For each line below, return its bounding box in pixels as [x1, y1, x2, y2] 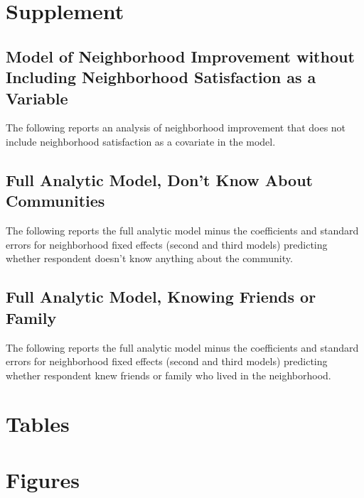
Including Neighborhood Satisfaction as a [6, 66, 316, 88]
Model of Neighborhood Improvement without [6, 45, 355, 67]
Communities [6, 190, 105, 212]
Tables [6, 409, 70, 438]
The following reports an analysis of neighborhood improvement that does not [6, 120, 346, 135]
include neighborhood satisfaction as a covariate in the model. [6, 134, 276, 148]
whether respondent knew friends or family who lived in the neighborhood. [6, 367, 331, 382]
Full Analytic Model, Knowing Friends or [6, 286, 316, 308]
